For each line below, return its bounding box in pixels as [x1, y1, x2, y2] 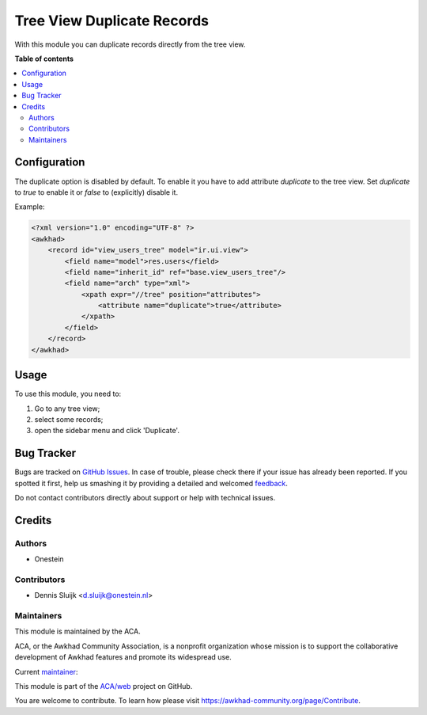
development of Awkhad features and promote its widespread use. [14, 652, 232, 662]
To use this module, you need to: [14, 389, 122, 399]
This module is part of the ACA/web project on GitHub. [14, 682, 193, 690]
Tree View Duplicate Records [14, 12, 210, 29]
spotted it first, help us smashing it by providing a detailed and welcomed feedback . [14, 478, 289, 488]
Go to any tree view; [34, 404, 100, 413]
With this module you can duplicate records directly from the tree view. [14, 40, 246, 49]
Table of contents [14, 54, 74, 63]
